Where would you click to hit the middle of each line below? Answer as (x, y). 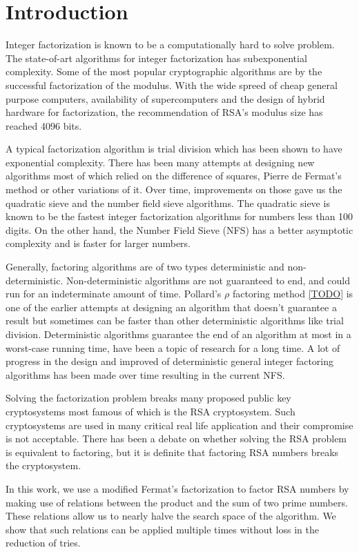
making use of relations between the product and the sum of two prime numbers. (177, 502)
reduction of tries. (43, 543)
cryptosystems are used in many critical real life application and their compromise (179, 425)
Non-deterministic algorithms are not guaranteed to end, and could (208, 280)
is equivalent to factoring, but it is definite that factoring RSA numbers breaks (172, 452)
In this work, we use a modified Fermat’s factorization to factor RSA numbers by (177, 488)
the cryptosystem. (43, 465)
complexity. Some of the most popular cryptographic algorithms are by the (164, 71)
